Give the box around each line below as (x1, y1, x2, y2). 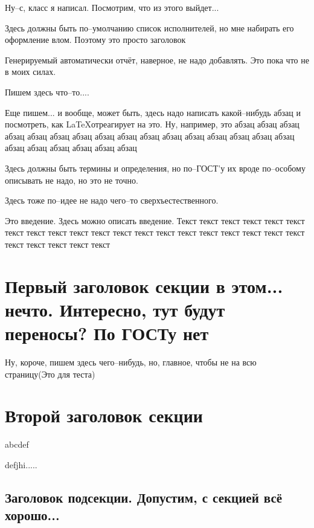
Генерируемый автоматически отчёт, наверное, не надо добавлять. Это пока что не (5, 53, 309, 66)
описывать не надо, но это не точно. (5, 173, 138, 186)
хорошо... (5, 506, 60, 524)
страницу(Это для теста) (5, 367, 95, 380)
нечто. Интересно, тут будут (5, 297, 225, 321)
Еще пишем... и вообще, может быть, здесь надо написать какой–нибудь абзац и (5, 106, 301, 118)
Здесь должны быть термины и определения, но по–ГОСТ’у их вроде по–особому (5, 161, 306, 174)
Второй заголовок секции (5, 403, 203, 428)
